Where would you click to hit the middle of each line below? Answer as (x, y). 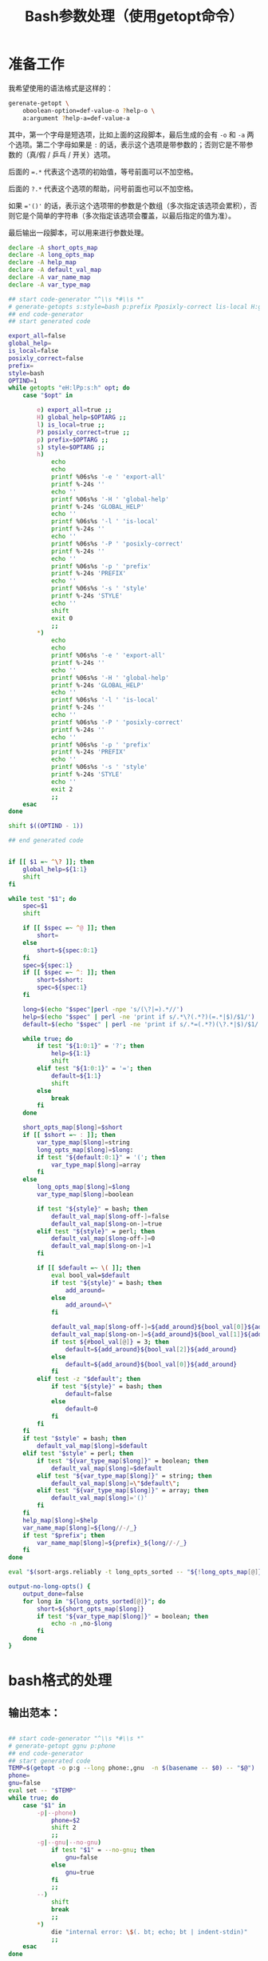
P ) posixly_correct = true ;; (83, 432)
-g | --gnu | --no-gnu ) (69, 1843)
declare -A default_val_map (55, 270)
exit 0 (62, 618)
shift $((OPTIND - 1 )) (46, 826)
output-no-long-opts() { (49, 1587)
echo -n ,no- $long (81, 1624)
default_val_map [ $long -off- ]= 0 (103, 1239)
